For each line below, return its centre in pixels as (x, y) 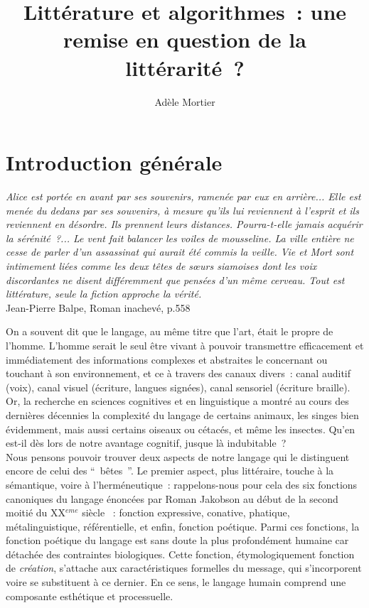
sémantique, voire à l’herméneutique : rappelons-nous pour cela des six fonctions (182, 484)
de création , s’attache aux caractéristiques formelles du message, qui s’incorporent (184, 568)
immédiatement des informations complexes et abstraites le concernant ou (167, 359)
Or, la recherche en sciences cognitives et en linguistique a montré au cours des (177, 401)
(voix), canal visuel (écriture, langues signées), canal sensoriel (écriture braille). (178, 387)
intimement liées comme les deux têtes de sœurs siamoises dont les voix (161, 266)
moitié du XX (36, 512)
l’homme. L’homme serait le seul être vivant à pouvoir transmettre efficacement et (185, 345)
